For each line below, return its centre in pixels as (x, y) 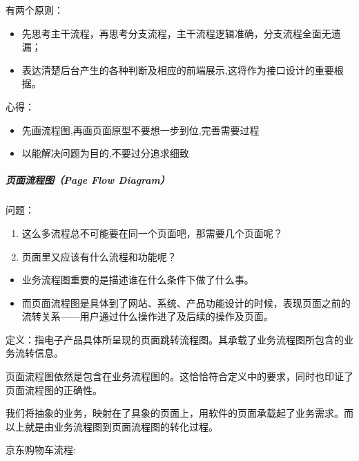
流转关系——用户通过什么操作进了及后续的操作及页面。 (147, 316)
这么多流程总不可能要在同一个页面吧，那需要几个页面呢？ (152, 233)
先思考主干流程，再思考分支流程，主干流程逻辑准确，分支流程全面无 (176, 33)
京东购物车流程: (41, 450)
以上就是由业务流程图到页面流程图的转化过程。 (112, 426)
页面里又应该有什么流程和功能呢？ (99, 256)
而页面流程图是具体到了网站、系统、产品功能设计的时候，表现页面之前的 (186, 302)
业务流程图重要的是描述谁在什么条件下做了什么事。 (138, 280)
